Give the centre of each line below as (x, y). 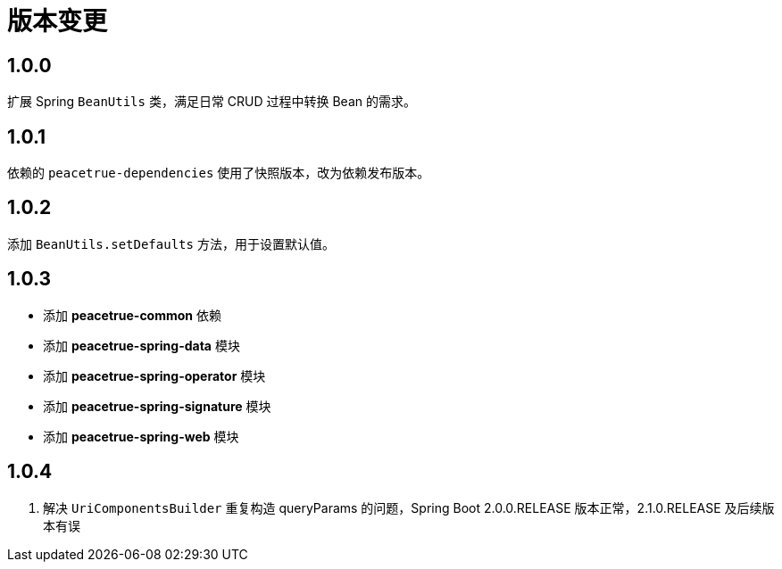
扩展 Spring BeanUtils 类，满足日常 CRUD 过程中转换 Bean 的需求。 (212, 102)
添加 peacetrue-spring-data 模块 (141, 345)
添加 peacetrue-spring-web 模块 (141, 436)
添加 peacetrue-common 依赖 (132, 315)
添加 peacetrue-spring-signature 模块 (157, 406)
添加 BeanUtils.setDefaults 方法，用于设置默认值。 (171, 243)
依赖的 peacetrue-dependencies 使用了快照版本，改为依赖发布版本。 (219, 173)
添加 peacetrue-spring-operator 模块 (154, 375)
